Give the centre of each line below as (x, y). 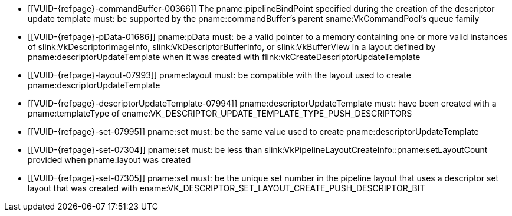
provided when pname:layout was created (109, 160)
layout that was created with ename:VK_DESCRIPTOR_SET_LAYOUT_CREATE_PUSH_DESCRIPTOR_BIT (227, 188)
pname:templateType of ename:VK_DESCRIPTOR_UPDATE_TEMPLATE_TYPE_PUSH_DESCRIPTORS (220, 113)
